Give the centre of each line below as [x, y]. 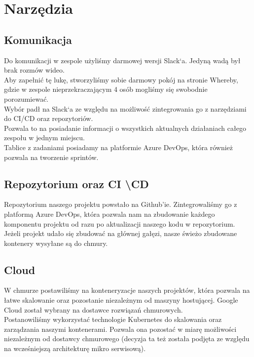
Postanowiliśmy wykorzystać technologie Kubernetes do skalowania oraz [113, 319]
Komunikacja [38, 39]
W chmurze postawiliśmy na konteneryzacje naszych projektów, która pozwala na [127, 290]
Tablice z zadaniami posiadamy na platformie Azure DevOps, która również [119, 147]
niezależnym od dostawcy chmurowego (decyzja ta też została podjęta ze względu [127, 338]
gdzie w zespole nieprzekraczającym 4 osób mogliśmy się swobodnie [106, 89]
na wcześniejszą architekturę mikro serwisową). [75, 348]
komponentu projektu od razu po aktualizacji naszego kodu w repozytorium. [120, 223]
